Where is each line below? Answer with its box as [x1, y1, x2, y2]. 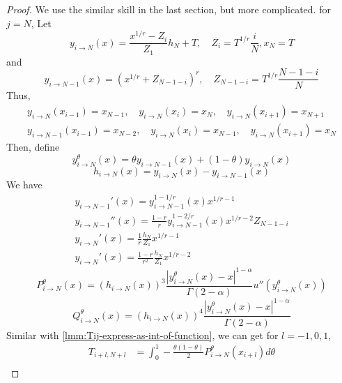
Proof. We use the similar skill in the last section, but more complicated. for [6, 2, 331, 16]
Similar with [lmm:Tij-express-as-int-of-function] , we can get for [6, 327, 279, 342]
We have [6, 177, 42, 192]
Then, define [6, 140, 60, 154]
